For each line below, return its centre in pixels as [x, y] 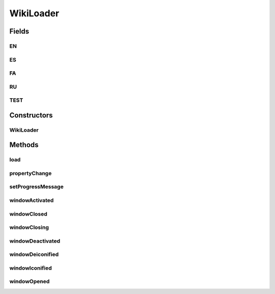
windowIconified [31, 268]
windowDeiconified [34, 254]
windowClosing [29, 227]
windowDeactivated [35, 241]
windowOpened [30, 281]
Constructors [31, 115]
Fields [19, 31]
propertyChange [31, 173]
